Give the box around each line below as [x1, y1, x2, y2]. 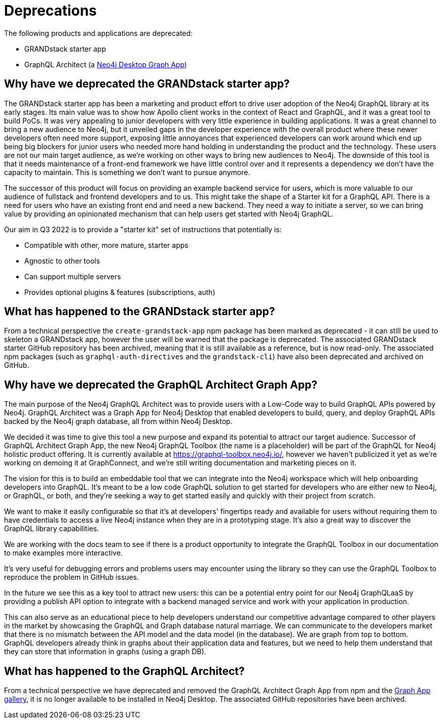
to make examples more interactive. [4, 548, 123, 558]
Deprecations [4, 2, 97, 19]
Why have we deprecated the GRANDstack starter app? [4, 77, 290, 91]
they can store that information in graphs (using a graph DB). [4, 647, 206, 656]
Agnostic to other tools [24, 256, 100, 265]
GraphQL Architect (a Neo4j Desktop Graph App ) [24, 60, 187, 69]
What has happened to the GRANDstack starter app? [4, 305, 275, 318]
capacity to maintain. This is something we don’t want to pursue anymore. [4, 167, 250, 177]
